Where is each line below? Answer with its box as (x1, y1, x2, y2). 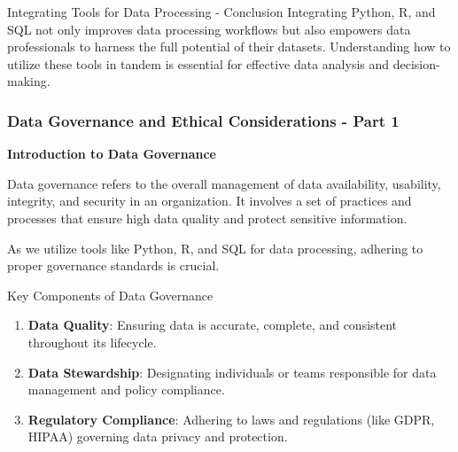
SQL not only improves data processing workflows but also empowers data (7, 19, 411, 38)
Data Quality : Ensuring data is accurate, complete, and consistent (27, 316, 398, 334)
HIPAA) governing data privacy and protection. (27, 427, 288, 446)
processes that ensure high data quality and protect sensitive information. (7, 208, 408, 227)
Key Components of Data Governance (7, 285, 213, 304)
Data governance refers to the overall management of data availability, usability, (7, 174, 441, 192)
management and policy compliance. (27, 380, 225, 399)
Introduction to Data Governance (7, 144, 216, 163)
